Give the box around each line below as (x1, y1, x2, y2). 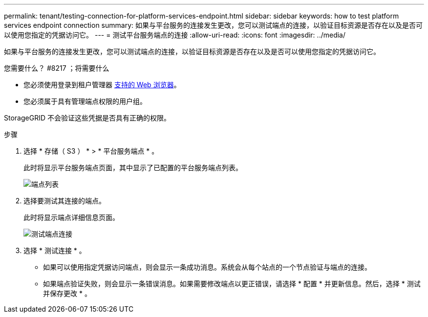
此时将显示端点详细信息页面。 (23, 213, 119, 221)
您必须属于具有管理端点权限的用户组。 (23, 97, 147, 105)
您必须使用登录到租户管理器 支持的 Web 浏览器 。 (23, 80, 181, 89)
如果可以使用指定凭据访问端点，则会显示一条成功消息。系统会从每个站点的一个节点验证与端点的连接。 (43, 263, 371, 271)
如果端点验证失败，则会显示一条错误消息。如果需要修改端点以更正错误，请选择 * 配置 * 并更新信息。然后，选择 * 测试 (43, 279, 421, 288)
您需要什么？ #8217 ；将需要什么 (4, 64, 109, 72)
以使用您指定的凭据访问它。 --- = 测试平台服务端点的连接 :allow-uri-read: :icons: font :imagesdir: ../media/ (4, 31, 346, 39)
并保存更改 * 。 (43, 289, 91, 297)
